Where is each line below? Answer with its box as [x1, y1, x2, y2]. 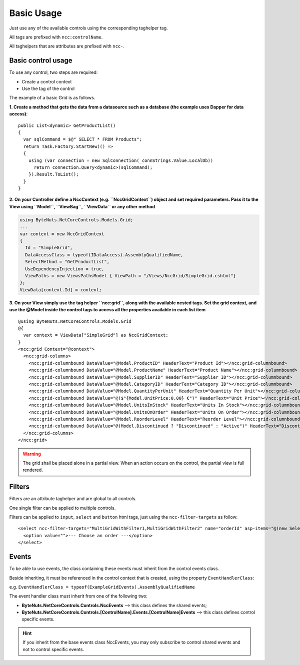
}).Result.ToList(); [28, 171, 79, 177]
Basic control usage [9, 56, 72, 65]
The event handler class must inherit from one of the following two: [9, 593, 147, 599]
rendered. [22, 467, 43, 473]
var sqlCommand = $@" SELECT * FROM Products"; [23, 136, 142, 142]
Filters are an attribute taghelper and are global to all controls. [9, 496, 137, 502]
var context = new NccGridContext [19, 231, 104, 237]
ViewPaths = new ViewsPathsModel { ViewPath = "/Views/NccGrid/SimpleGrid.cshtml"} [25, 273, 236, 278]
